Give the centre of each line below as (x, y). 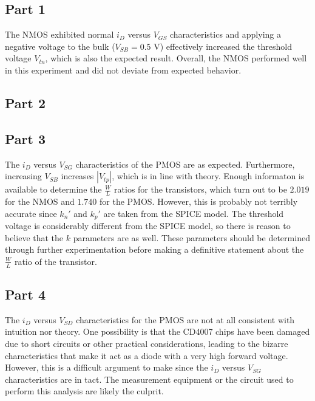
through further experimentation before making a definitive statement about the (154, 249)
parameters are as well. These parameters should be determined (191, 237)
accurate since (31, 213)
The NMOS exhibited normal (59, 34)
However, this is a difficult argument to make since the (107, 367)
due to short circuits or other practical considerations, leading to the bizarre (147, 344)
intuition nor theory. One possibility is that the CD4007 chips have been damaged (157, 331)
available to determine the (53, 189)
